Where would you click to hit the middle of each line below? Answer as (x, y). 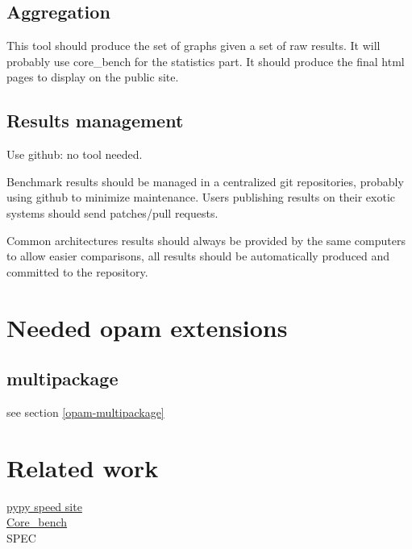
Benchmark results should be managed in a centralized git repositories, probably (205, 181)
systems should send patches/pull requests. (112, 212)
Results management (95, 121)
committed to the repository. (77, 271)
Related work (83, 467)
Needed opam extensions (147, 327)
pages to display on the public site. (93, 77)
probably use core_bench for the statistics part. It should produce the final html (206, 61)
